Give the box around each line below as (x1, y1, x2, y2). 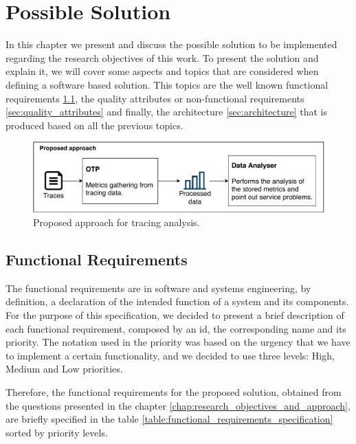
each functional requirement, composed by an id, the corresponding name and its (5, 321, 346, 335)
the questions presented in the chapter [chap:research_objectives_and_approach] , (5, 398, 351, 412)
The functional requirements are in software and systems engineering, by (5, 280, 311, 295)
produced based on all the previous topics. (5, 118, 183, 132)
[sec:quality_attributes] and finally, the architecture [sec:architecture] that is (5, 104, 328, 119)
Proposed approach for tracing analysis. (33, 214, 200, 229)
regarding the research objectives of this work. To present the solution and (5, 50, 319, 65)
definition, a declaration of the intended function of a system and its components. (5, 294, 349, 309)
